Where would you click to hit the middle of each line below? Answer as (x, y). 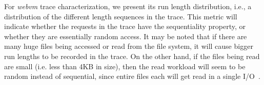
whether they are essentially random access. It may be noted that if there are (126, 36)
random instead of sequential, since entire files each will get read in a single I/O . (132, 76)
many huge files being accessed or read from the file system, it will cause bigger (129, 46)
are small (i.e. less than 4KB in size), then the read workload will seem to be (125, 66)
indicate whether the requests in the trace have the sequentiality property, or (125, 26)
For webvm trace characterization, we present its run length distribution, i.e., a (128, 6)
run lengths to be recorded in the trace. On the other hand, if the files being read (132, 56)
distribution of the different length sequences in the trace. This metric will (121, 16)
